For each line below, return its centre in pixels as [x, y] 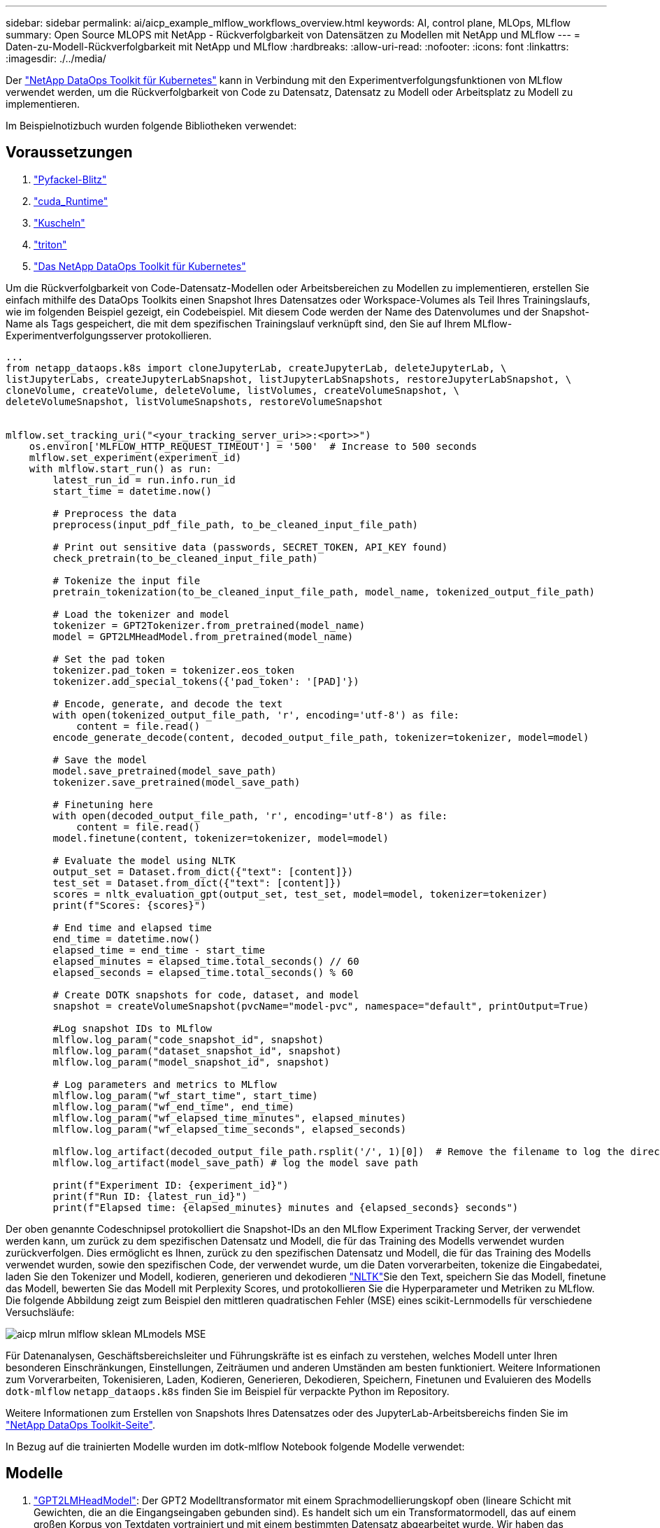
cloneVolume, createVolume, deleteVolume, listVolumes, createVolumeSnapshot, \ [233, 390]
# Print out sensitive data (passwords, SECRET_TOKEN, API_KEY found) [250, 547]
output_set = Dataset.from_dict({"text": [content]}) [203, 871]
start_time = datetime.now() [132, 491]
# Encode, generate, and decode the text [168, 703]
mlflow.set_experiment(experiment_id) [135, 457]
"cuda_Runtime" [71, 201]
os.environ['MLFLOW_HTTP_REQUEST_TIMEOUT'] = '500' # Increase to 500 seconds [253, 446]
